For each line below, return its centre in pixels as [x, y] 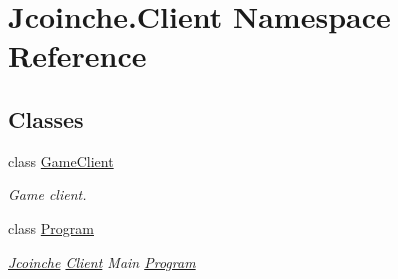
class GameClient [61, 160]
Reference [77, 55]
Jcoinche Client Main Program [102, 261]
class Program [51, 227]
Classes [46, 118]
